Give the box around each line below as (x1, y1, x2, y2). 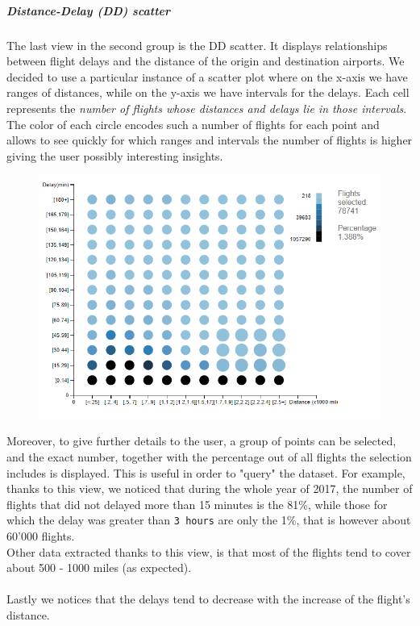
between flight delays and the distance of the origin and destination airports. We (6, 52, 405, 69)
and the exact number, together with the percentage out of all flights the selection (6, 448, 412, 465)
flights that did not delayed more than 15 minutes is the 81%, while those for (6, 495, 388, 512)
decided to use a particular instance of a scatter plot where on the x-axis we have (6, 68, 408, 85)
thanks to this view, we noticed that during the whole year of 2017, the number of (6, 480, 413, 497)
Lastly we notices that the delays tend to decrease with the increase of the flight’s (6, 591, 410, 607)
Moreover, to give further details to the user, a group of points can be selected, (6, 432, 397, 449)
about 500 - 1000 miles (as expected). (6, 559, 192, 576)
